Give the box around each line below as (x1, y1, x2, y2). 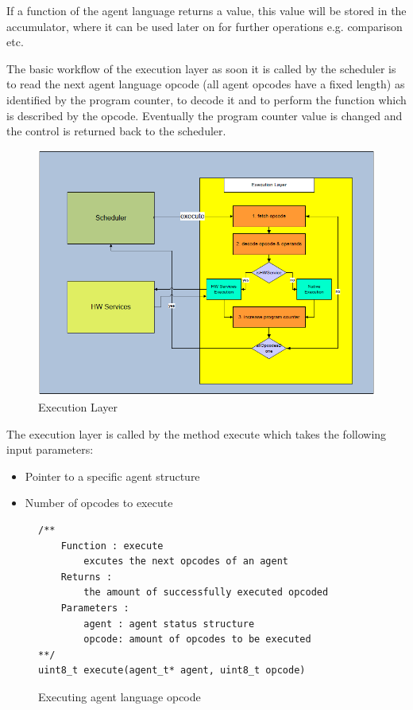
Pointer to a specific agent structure (25, 467, 200, 484)
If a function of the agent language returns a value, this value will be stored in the (6, 2, 407, 18)
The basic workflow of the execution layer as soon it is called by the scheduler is (6, 60, 396, 76)
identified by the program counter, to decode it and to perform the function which (6, 91, 407, 107)
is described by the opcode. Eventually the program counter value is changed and (6, 107, 403, 123)
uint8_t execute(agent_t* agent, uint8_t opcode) (38, 665, 306, 677)
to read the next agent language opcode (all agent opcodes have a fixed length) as (6, 76, 405, 92)
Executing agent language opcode (38, 688, 201, 704)
